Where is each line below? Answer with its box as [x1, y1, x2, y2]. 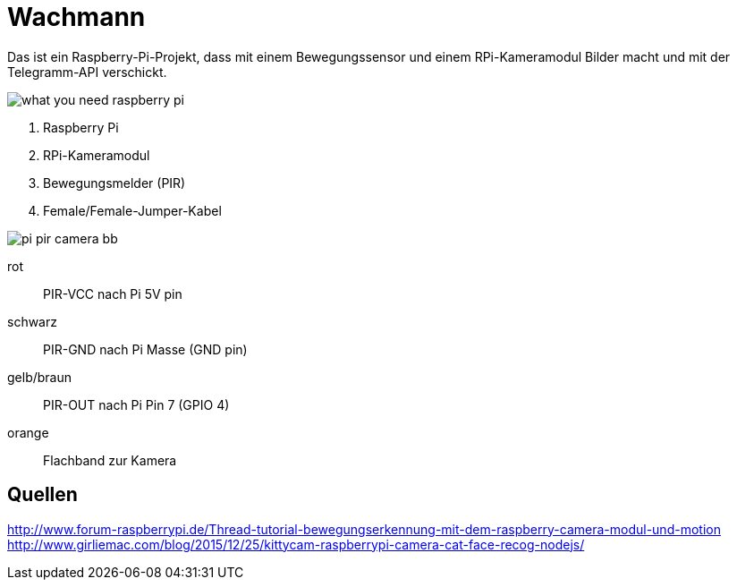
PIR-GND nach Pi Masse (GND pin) [43, 341, 248, 357]
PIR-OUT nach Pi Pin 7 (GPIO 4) [43, 396, 230, 413]
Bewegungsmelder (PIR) [43, 174, 186, 191]
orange [7, 424, 49, 440]
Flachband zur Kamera [43, 452, 177, 468]
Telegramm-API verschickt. [7, 64, 167, 80]
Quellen [7, 483, 78, 506]
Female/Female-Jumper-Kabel [43, 202, 222, 218]
